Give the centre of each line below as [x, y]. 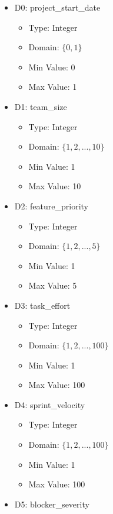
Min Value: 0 [52, 67]
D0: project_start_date [57, 7]
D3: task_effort [42, 305]
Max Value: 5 [53, 285]
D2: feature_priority [51, 206]
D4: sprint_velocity [50, 404]
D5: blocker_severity [52, 504]
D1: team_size [41, 106]
